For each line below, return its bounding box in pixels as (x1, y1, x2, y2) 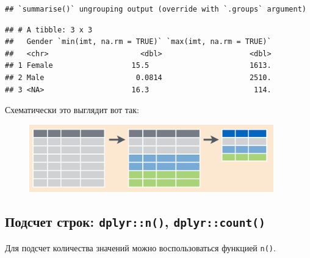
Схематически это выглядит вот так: (5, 103, 139, 116)
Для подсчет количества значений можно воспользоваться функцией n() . (5, 241, 276, 254)
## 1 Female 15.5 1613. (5, 61, 272, 70)
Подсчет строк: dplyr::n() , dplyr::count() (5, 212, 265, 231)
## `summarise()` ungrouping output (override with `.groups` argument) (5, 5, 306, 13)
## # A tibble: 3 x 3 (5, 25, 93, 34)
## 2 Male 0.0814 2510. (5, 73, 272, 82)
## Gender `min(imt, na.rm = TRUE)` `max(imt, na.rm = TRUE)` (5, 37, 272, 46)
